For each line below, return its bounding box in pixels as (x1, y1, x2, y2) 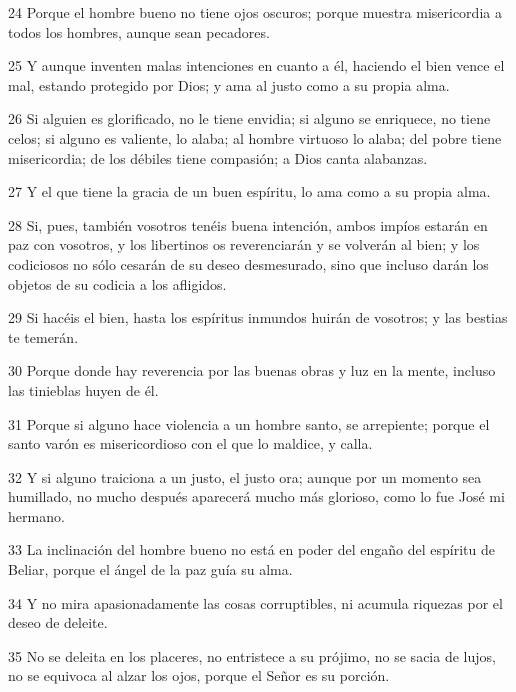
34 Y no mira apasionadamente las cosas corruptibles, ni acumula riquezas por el (8, 592, 503, 613)
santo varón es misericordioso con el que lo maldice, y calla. (8, 433, 373, 454)
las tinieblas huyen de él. (8, 379, 159, 400)
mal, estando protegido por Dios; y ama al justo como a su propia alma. (8, 74, 450, 95)
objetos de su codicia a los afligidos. (8, 273, 227, 294)
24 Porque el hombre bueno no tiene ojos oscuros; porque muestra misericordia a (8, 2, 502, 22)
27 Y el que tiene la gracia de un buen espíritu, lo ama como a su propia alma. (8, 181, 491, 202)
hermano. (8, 505, 65, 526)
